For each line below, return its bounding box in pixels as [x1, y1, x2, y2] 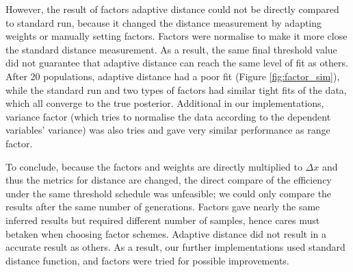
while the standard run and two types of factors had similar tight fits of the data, [5, 82, 347, 97]
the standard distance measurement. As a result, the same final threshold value [5, 42, 337, 56]
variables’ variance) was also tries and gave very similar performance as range [5, 123, 330, 137]
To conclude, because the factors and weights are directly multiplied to [5, 159, 302, 173]
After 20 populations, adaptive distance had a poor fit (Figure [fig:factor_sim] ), [5, 69, 340, 83]
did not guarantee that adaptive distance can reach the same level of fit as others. [5, 55, 348, 70]
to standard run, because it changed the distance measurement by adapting [5, 15, 322, 29]
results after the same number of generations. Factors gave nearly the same [5, 199, 320, 214]
